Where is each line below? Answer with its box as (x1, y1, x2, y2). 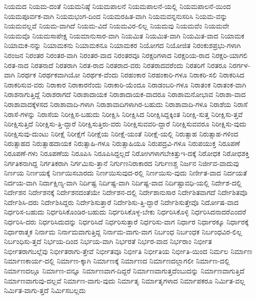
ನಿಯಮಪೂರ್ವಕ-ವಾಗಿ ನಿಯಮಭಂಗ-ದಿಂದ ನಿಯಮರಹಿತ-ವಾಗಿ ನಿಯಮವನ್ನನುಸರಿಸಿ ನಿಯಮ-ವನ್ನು (4, 10, 227, 21)
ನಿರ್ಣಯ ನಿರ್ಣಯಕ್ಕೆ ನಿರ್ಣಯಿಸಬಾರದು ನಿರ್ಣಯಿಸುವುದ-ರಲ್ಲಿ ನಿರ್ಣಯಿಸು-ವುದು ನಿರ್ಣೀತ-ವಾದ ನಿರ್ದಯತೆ (4, 167, 247, 178)
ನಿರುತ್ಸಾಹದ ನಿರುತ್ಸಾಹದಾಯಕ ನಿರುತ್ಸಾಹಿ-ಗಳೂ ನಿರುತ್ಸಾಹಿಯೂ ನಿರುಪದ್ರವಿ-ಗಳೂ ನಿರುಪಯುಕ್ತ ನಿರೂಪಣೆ (4, 138, 240, 148)
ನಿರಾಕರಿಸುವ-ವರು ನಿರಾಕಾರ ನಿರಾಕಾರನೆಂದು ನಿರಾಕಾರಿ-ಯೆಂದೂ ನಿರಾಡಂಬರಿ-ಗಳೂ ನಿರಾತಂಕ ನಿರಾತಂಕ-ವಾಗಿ (4, 79, 246, 89)
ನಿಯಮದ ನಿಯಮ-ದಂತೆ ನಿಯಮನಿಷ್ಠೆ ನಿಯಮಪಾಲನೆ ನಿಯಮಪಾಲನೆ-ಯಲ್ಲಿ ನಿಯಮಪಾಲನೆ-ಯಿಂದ (4, 1, 231, 11)
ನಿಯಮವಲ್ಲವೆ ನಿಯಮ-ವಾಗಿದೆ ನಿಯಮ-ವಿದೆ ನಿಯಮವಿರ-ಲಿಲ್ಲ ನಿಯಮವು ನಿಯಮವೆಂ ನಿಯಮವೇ (4, 20, 229, 31)
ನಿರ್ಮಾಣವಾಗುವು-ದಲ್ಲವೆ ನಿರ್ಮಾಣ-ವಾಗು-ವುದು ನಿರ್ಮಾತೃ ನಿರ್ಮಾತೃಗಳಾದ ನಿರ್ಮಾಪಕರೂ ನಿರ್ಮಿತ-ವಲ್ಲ (4, 275, 245, 285)
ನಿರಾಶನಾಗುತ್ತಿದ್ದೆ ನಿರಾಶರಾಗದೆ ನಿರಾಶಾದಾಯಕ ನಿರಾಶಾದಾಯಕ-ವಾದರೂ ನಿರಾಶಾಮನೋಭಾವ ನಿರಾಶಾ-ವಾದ (4, 89, 246, 99)
